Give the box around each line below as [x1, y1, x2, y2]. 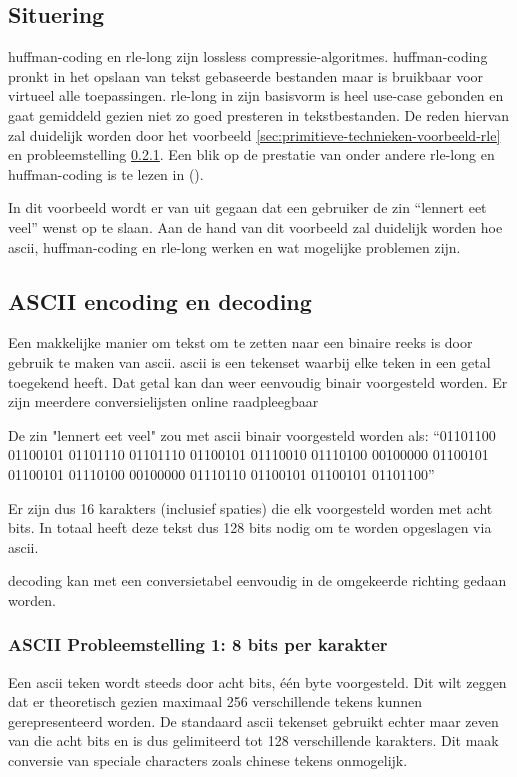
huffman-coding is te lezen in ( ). [8, 163, 204, 184]
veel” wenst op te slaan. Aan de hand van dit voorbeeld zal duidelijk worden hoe [8, 216, 503, 237]
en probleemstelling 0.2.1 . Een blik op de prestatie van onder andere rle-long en [8, 144, 495, 165]
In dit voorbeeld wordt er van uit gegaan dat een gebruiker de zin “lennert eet [8, 197, 487, 218]
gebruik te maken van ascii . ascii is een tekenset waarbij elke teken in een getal [8, 351, 491, 372]
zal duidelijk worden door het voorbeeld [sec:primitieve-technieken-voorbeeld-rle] [8, 124, 501, 145]
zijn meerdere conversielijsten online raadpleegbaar [8, 391, 319, 412]
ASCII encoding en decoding [8, 285, 312, 316]
